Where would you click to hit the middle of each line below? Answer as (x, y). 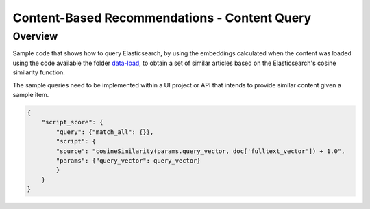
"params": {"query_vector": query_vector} (128, 160)
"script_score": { (72, 122)
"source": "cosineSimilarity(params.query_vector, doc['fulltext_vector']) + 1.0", (200, 151)
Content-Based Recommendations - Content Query (162, 18)
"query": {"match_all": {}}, (105, 132)
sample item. (31, 94)
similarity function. (39, 72)
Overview (35, 36)
